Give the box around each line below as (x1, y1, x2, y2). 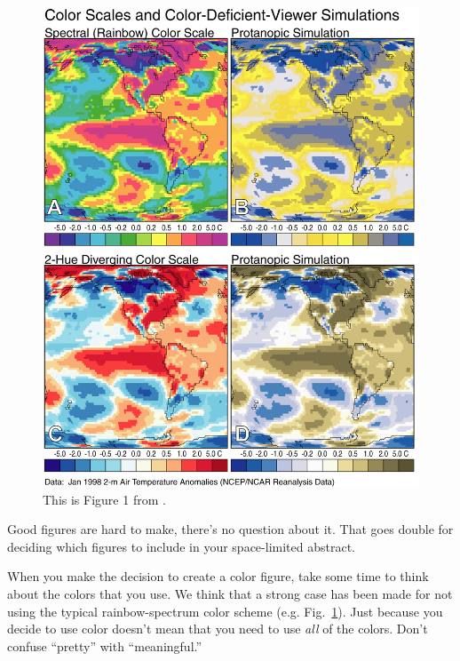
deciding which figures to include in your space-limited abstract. (7, 537, 355, 555)
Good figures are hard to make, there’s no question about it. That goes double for (7, 520, 454, 538)
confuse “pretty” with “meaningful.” (7, 636, 202, 655)
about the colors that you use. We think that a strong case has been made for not (7, 585, 453, 603)
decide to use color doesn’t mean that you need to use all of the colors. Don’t (7, 619, 428, 638)
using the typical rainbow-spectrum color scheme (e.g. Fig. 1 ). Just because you (7, 601, 443, 620)
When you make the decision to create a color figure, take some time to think (7, 567, 429, 585)
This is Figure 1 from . (43, 490, 166, 508)
